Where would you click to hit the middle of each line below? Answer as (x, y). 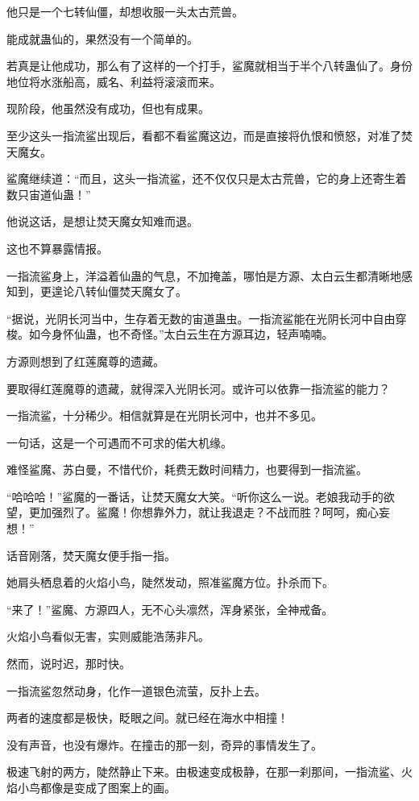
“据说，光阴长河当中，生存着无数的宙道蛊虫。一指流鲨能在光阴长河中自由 (201, 318)
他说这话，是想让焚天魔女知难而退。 (102, 221)
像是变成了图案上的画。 (113, 787)
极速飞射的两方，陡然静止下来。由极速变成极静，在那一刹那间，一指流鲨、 (204, 772)
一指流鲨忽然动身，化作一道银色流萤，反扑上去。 (136, 690)
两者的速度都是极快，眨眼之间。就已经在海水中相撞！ (147, 718)
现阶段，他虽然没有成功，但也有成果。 (108, 108)
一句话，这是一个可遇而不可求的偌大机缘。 (119, 442)
